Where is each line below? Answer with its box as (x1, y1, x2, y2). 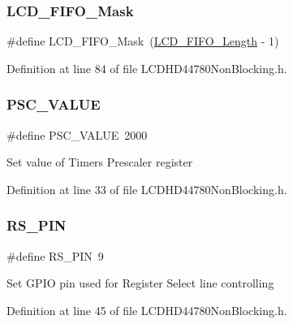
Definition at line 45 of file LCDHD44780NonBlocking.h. (6, 301, 287, 318)
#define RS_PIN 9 (6, 247, 104, 264)
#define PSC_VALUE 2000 (6, 126, 148, 143)
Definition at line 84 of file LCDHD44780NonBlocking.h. (6, 59, 287, 76)
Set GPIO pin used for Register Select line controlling (6, 274, 274, 292)
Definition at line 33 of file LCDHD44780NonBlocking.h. (6, 180, 287, 197)
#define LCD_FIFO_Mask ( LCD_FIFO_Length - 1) (6, 32, 279, 50)
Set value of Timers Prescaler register (6, 153, 193, 171)
